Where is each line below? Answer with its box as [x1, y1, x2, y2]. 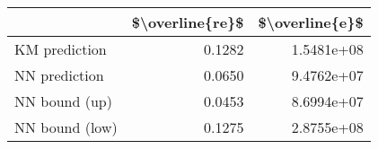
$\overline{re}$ [131, 12, 244, 32]
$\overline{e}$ [258, 12, 364, 32]
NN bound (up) [14, 91, 112, 111]
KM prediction [14, 39, 107, 59]
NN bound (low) [14, 117, 118, 137]
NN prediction [14, 65, 104, 85]
